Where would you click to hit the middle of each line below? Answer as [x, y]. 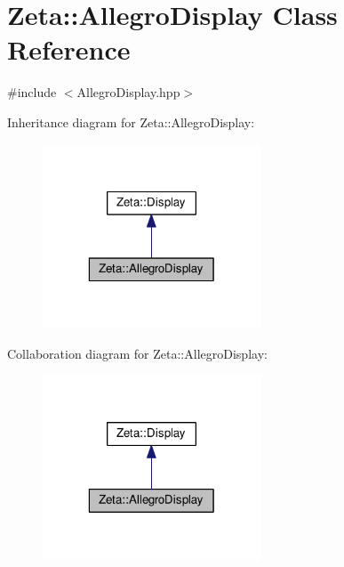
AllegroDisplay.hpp [128, 92]
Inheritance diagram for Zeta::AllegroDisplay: [131, 121]
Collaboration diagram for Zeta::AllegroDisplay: [137, 353]
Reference [69, 49]
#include [32, 92]
